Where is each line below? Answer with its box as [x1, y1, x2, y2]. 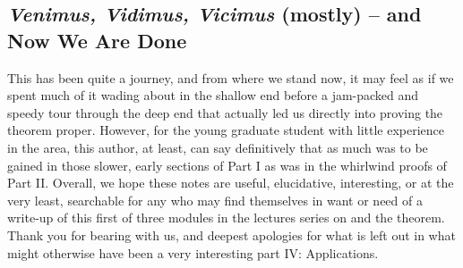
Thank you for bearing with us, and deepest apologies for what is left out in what [7, 225, 456, 244]
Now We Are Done [7, 26, 187, 54]
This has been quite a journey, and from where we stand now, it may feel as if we [7, 68, 454, 87]
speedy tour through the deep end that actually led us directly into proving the [7, 103, 443, 121]
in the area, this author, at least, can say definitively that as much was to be [7, 138, 428, 156]
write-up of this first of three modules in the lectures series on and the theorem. [7, 208, 445, 227]
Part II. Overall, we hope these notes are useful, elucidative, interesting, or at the [7, 173, 454, 192]
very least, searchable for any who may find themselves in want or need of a [7, 190, 423, 209]
